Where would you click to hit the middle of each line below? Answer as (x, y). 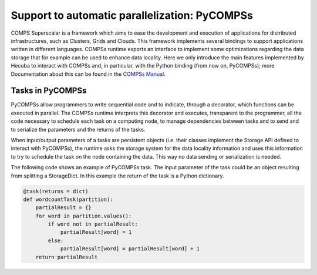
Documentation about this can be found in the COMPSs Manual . (88, 74)
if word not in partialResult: (93, 224)
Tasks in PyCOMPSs (49, 91)
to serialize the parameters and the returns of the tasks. (78, 129)
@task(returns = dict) (56, 191)
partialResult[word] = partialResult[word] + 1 (130, 249)
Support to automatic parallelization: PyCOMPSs (132, 15)
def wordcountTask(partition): (68, 199)
